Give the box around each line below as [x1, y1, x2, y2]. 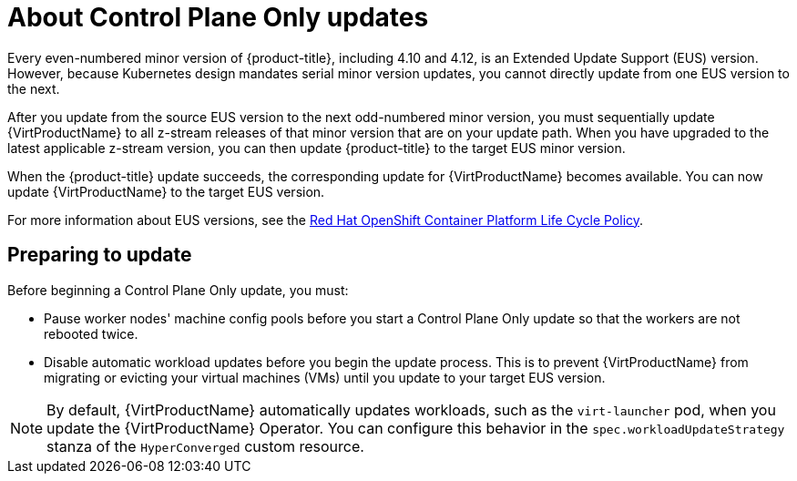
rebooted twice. [44, 325, 138, 342]
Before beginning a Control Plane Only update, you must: [7, 281, 349, 298]
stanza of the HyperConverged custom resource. [46, 436, 364, 455]
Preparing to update [7, 243, 192, 267]
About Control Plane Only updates [7, 2, 429, 33]
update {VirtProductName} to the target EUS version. [7, 183, 325, 200]
